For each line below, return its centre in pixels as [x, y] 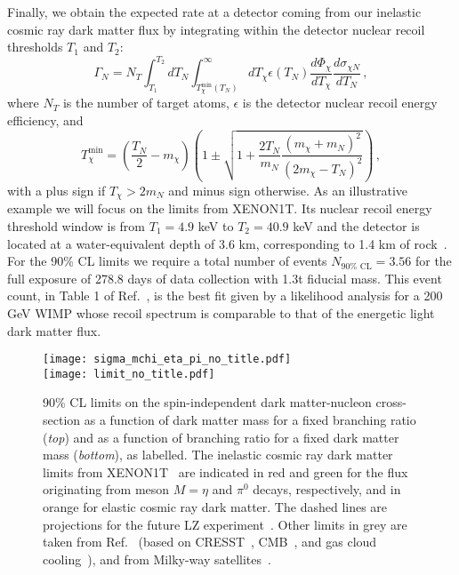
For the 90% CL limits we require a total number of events [167, 261]
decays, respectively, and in [327, 489]
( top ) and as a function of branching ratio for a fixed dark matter [221, 437]
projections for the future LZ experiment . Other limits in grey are [225, 524]
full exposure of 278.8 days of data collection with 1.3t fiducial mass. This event [225, 278]
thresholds [35, 47]
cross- [391, 402]
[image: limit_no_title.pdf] [129, 374]
